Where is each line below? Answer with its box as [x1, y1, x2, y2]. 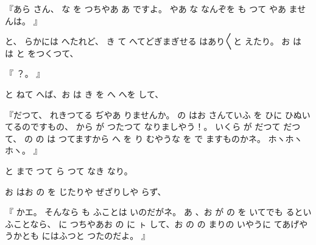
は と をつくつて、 [5, 46, 79, 59]
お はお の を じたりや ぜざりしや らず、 [5, 185, 166, 197]
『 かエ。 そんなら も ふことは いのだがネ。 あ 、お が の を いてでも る [5, 205, 295, 218]
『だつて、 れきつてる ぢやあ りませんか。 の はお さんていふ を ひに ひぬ [5, 108, 302, 121]
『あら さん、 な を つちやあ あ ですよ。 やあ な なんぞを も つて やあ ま [5, 2, 298, 15]
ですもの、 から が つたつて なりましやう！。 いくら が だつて [30, 120, 281, 133]
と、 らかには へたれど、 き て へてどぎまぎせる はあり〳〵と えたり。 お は [5, 35, 302, 48]
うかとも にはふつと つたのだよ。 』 [5, 229, 150, 242]
